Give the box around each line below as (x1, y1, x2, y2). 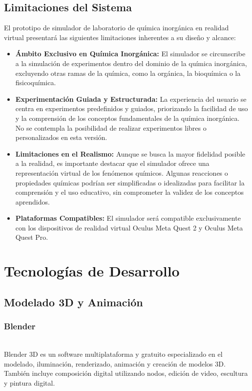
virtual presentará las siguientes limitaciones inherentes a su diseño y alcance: (4, 32, 236, 42)
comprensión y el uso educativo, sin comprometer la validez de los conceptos (15, 187, 244, 197)
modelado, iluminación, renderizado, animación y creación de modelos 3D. (4, 358, 226, 368)
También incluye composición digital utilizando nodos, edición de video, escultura (4, 368, 248, 378)
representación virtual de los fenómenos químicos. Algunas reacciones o (15, 167, 228, 178)
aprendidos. (15, 196, 50, 207)
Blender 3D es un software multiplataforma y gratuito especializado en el (4, 349, 223, 359)
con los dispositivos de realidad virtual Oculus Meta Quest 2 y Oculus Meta (15, 222, 243, 232)
